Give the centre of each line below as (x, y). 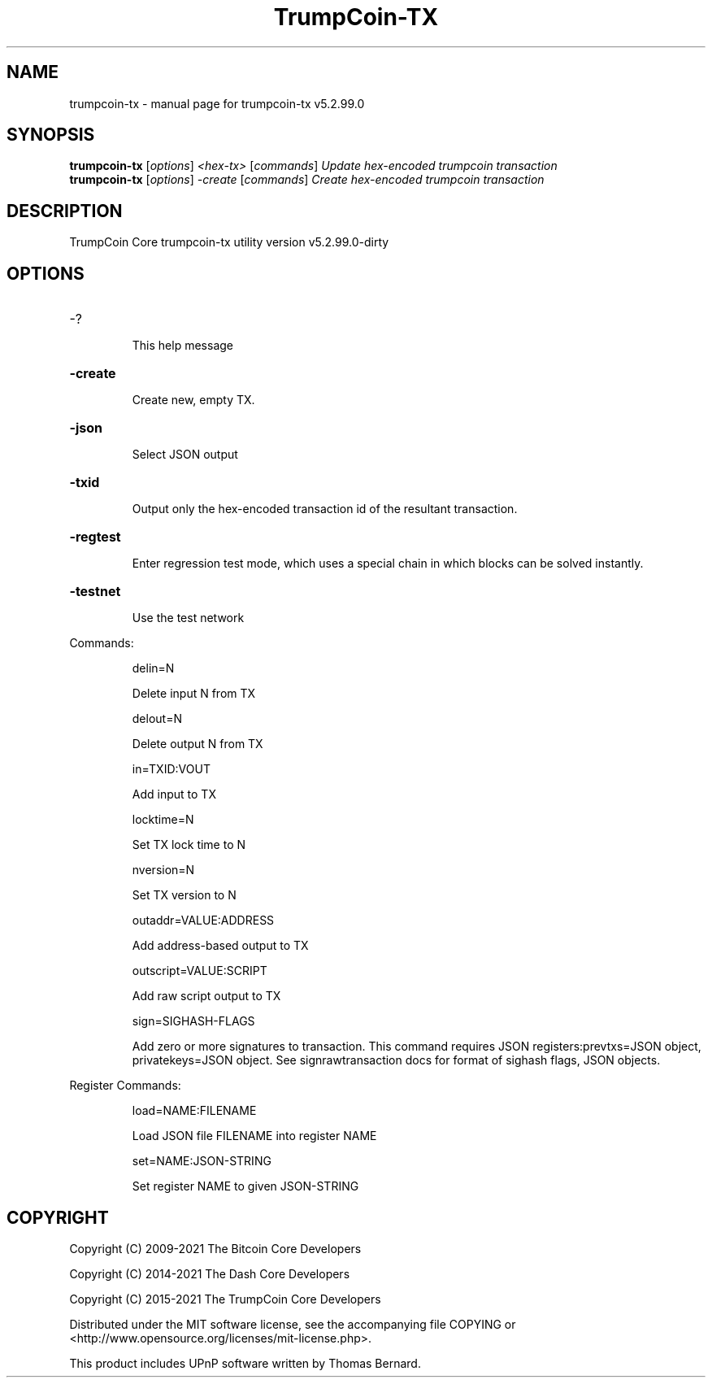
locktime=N (163, 820)
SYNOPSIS (51, 135)
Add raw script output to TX (206, 996)
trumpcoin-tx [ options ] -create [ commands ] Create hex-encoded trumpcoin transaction (307, 180)
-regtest (95, 537)
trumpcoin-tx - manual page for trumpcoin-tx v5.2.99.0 (217, 103)
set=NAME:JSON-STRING (202, 1161)
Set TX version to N (184, 895)
